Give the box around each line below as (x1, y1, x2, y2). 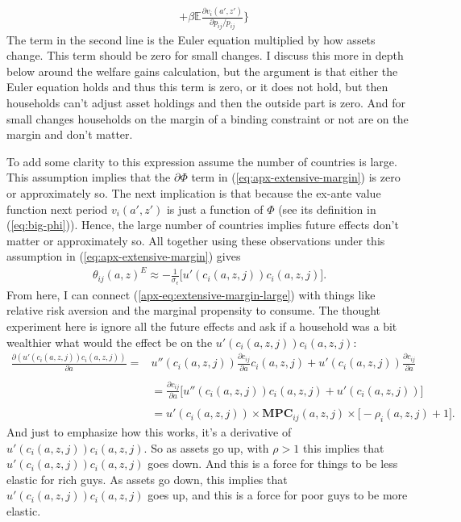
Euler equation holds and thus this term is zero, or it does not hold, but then (6, 78, 388, 95)
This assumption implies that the (6, 169, 171, 186)
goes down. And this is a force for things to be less (147, 455, 398, 472)
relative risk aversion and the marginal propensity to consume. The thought (6, 302, 381, 319)
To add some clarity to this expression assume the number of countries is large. (6, 152, 397, 169)
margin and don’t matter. (6, 126, 133, 143)
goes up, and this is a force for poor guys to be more (147, 487, 408, 503)
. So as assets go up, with (143, 439, 269, 456)
